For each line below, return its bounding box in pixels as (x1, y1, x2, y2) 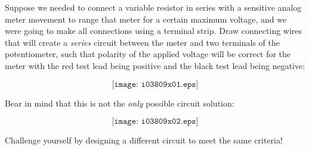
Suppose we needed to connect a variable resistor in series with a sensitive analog (5, 1, 302, 13)
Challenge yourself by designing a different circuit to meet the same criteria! (5, 134, 283, 146)
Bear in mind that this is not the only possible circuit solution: (5, 96, 234, 109)
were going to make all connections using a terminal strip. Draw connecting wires (5, 24, 302, 37)
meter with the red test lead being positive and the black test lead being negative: (5, 59, 305, 71)
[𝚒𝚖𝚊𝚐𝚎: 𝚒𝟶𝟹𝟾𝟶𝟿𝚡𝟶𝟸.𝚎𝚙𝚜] (112, 117, 199, 126)
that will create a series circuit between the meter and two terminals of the (5, 36, 280, 48)
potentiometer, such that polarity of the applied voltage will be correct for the (5, 48, 291, 60)
